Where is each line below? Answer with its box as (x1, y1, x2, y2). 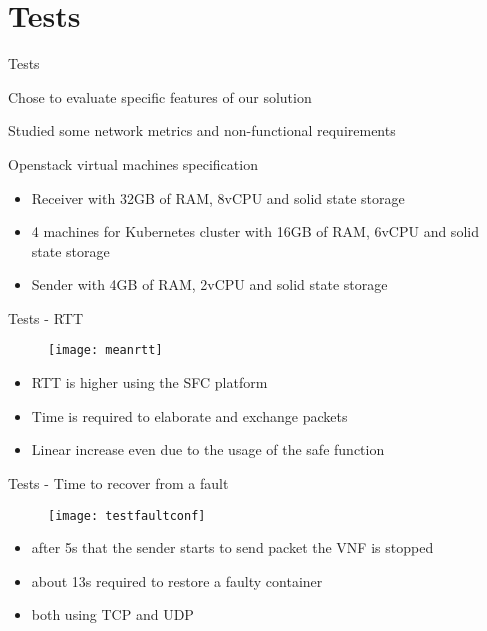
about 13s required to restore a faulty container (31, 570, 323, 591)
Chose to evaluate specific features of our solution (8, 86, 312, 107)
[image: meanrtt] (48, 343, 163, 358)
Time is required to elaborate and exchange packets (31, 405, 348, 426)
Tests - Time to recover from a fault (8, 472, 229, 493)
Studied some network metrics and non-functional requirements (8, 120, 396, 141)
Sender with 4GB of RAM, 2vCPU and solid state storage (31, 274, 388, 295)
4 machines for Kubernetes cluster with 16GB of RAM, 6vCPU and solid (31, 221, 479, 242)
